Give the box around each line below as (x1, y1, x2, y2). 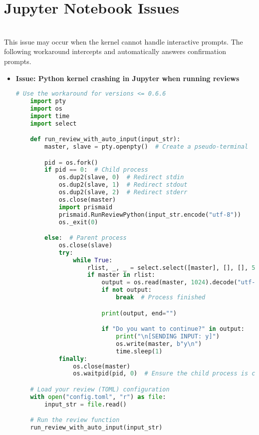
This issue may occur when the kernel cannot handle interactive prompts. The (4, 36, 243, 47)
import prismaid (58, 203, 113, 211)
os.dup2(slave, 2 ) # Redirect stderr (58, 189, 188, 196)
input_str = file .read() (44, 400, 127, 408)
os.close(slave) (58, 241, 113, 249)
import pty (30, 97, 66, 105)
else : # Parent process (44, 234, 127, 242)
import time (30, 112, 70, 120)
